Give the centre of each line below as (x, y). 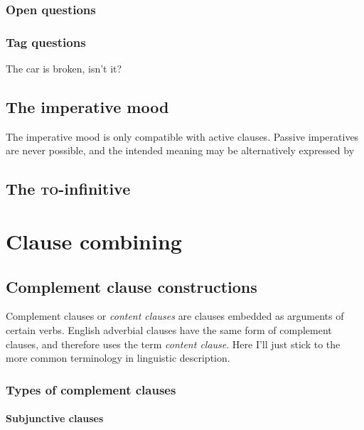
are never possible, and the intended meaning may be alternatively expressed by (180, 150)
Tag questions (46, 42)
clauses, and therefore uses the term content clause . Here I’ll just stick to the (173, 344)
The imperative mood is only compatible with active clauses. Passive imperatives (182, 136)
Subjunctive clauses (55, 418)
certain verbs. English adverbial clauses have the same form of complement (169, 330)
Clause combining (94, 241)
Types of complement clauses (91, 389)
